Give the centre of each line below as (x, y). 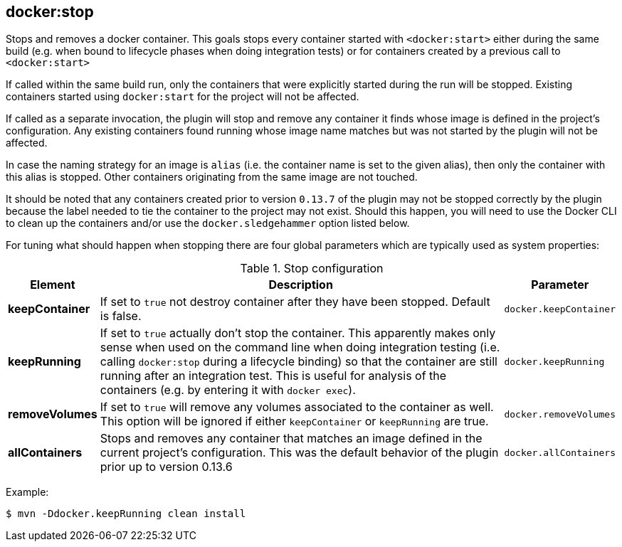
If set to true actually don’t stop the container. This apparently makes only (298, 333)
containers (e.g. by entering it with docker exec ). (228, 390)
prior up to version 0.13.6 (166, 467)
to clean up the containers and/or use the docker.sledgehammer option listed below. (208, 223)
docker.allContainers (560, 452)
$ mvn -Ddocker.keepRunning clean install (126, 514)
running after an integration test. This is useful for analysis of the (273, 376)
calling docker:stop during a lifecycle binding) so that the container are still (299, 362)
